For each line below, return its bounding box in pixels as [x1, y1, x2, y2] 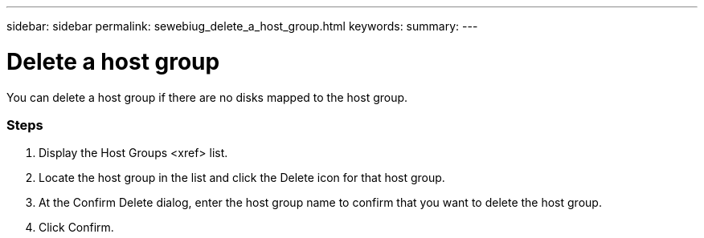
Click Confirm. [39, 220, 114, 235]
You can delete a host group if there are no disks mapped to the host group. [6, 90, 408, 104]
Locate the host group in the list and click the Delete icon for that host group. [39, 171, 445, 185]
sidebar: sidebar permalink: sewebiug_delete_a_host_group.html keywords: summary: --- [6, 19, 478, 33]
